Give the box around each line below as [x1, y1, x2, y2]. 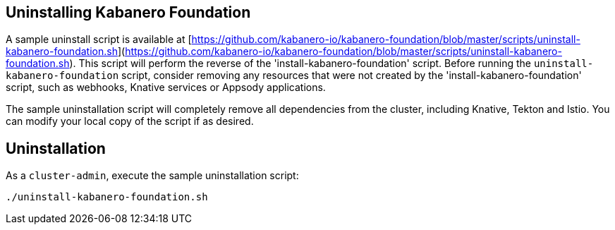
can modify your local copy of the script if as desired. [6, 115, 254, 128]
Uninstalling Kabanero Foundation [6, 4, 251, 21]
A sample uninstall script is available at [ [6, 33, 192, 46]
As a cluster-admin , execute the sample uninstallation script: [6, 169, 299, 182]
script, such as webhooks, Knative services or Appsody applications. [6, 81, 326, 94]
